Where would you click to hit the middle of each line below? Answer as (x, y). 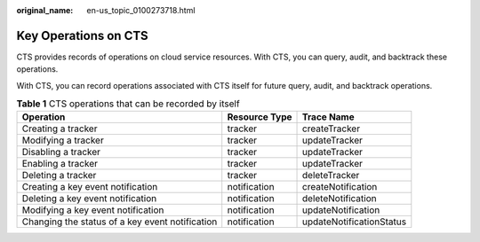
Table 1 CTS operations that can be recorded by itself (128, 104)
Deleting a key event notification (89, 199)
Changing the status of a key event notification (120, 222)
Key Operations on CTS (82, 35)
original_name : (45, 10)
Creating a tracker (60, 129)
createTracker (331, 129)
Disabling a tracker (61, 152)
